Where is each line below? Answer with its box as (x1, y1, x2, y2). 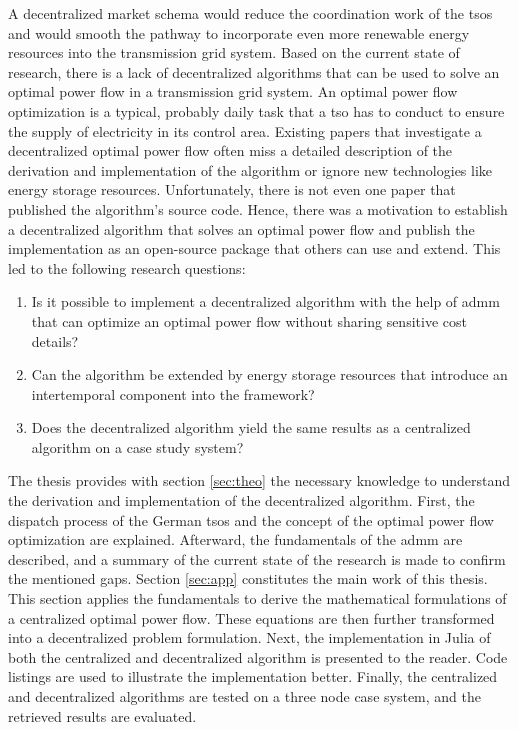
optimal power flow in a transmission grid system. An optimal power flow (8, 81, 458, 102)
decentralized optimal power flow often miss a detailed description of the (8, 140, 453, 161)
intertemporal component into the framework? (31, 383, 315, 404)
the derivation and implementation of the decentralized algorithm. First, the (8, 490, 475, 511)
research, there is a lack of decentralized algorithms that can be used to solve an (8, 61, 500, 82)
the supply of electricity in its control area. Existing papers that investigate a (8, 120, 482, 141)
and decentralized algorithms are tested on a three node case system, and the (8, 686, 481, 706)
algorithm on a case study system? (31, 436, 244, 457)
